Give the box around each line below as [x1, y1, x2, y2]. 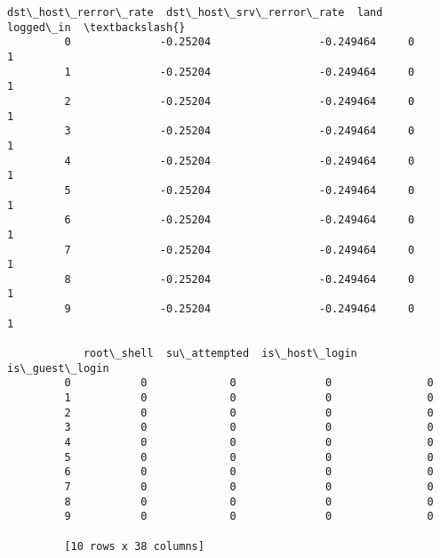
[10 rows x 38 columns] [64, 539, 204, 553]
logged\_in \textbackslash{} [7, 20, 186, 34]
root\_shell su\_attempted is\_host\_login [83, 347, 357, 360]
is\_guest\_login [7, 361, 109, 375]
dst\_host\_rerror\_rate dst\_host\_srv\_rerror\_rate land [7, 6, 383, 19]
